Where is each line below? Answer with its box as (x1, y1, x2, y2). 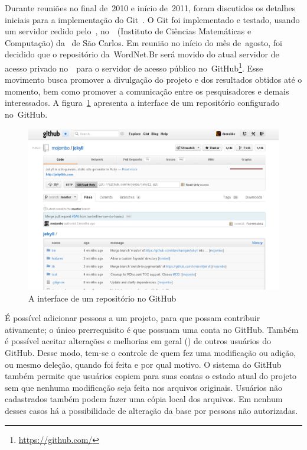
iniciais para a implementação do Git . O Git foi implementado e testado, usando (5, 13, 300, 25)
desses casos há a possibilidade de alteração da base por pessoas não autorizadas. (5, 404, 298, 416)
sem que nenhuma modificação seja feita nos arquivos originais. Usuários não (5, 381, 283, 393)
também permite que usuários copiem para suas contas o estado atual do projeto (5, 370, 297, 382)
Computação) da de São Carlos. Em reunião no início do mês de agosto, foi (5, 36, 282, 48)
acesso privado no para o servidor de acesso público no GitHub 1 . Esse (5, 60, 263, 74)
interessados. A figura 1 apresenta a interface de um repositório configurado (5, 96, 280, 109)
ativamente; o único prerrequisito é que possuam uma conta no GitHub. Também (5, 323, 299, 335)
